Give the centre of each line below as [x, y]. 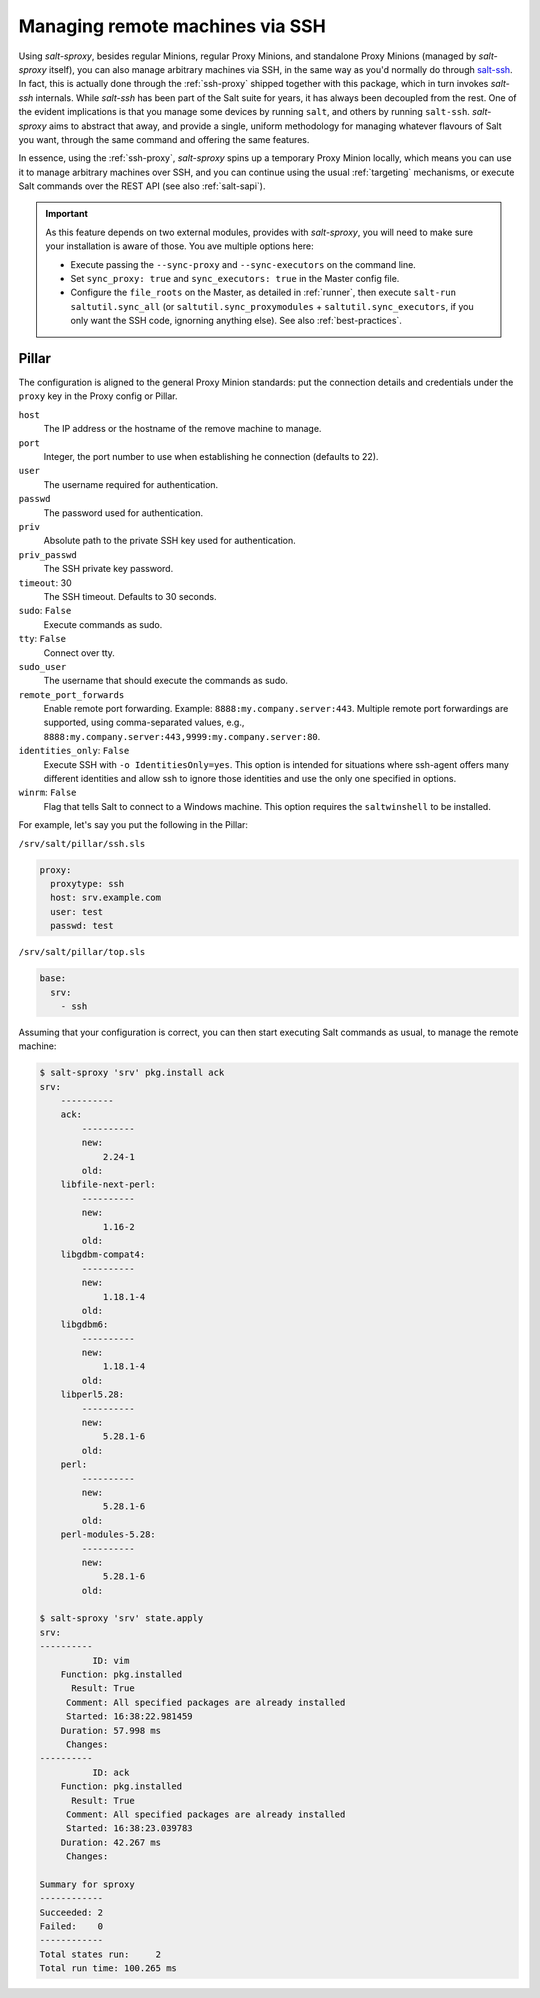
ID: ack [110, 1772]
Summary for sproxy [87, 1884]
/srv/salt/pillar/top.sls [82, 952]
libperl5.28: [92, 1394]
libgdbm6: [84, 1324]
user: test [77, 911]
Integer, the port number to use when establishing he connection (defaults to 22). [211, 457]
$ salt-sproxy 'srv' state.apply [121, 1618]
